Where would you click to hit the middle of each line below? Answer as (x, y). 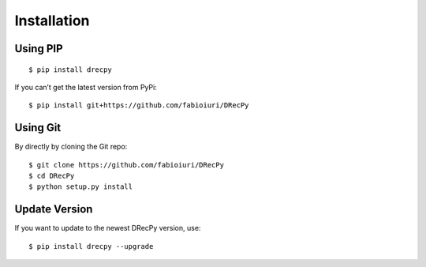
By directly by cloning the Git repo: (71, 147)
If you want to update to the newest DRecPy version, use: (108, 228)
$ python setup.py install (81, 187)
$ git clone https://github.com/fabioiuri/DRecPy (127, 165)
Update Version (54, 209)
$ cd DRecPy (52, 176)
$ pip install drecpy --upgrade (91, 246)
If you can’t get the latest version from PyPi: (86, 87)
